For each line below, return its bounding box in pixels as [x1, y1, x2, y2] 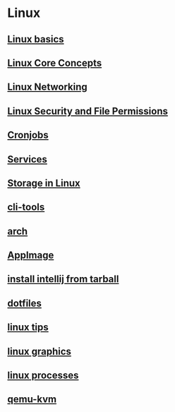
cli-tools [7, 201, 45, 213]
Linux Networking [7, 81, 88, 93]
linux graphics [7, 345, 72, 358]
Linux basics [7, 33, 65, 45]
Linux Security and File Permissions [7, 105, 168, 117]
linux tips [7, 322, 49, 334]
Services [7, 153, 48, 165]
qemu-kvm [7, 394, 57, 406]
